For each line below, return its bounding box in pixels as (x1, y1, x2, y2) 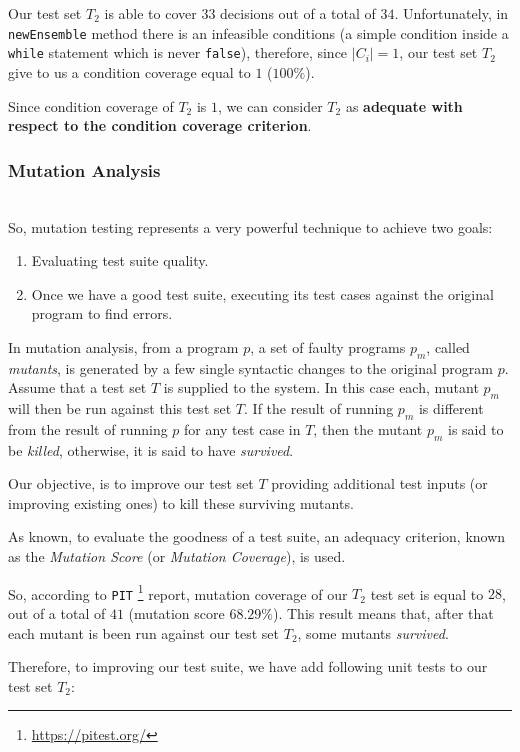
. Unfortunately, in (394, 3, 509, 23)
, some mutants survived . (297, 622, 449, 643)
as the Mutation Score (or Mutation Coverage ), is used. (8, 546, 346, 567)
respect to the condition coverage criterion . (8, 115, 312, 136)
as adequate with (345, 95, 463, 116)
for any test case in (184, 418, 301, 439)
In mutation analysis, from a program (8, 336, 239, 357)
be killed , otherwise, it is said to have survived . (8, 439, 294, 460)
